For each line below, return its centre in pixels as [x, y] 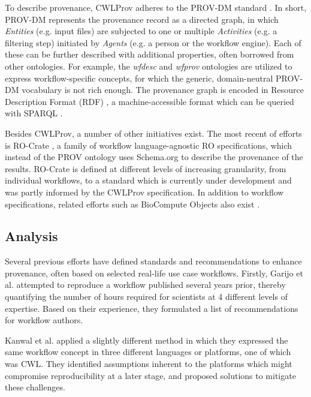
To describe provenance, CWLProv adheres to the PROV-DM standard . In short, [156, 7]
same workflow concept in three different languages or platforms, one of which [148, 352]
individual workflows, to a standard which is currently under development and [148, 180]
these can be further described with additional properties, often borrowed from [150, 54]
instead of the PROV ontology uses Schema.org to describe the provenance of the [154, 157]
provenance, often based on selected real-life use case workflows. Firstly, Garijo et [154, 273]
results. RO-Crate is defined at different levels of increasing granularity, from [146, 168]
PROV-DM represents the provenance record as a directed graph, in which [142, 19]
